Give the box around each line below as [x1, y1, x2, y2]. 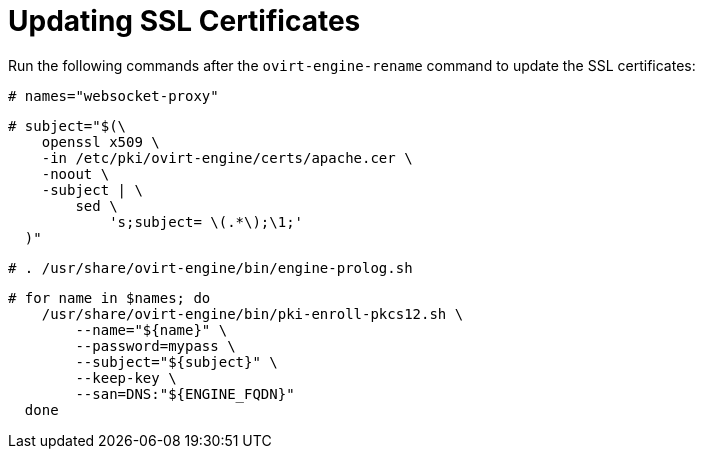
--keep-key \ [75, 369, 177, 386]
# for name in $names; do [8, 289, 211, 306]
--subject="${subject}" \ [75, 353, 278, 370]
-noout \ [41, 165, 110, 182]
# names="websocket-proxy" [8, 87, 219, 104]
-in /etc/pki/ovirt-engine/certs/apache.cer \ [41, 149, 413, 166]
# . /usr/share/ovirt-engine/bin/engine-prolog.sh [8, 259, 413, 276]
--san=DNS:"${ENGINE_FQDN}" [75, 385, 295, 402]
